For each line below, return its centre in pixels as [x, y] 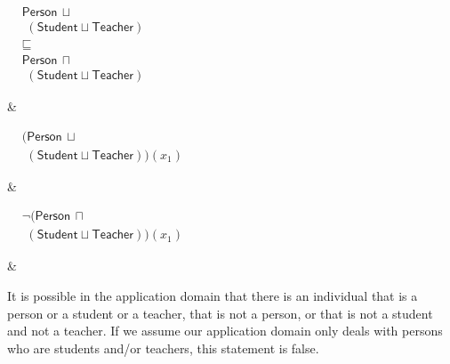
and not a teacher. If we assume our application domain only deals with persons [225, 331]
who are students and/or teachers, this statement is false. [163, 348]
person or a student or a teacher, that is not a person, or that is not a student [220, 313]
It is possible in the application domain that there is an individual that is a [213, 296]
